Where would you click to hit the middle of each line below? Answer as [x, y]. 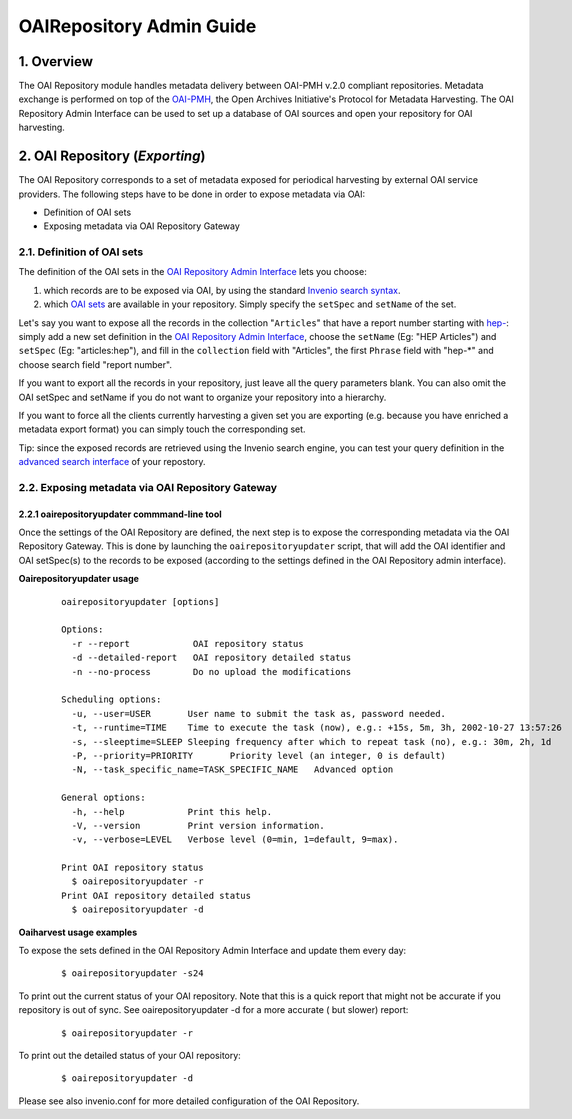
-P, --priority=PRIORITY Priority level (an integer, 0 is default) [259, 755]
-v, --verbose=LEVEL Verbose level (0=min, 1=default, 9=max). [235, 839]
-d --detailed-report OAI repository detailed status [211, 658]
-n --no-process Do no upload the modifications [211, 671]
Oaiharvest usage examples [78, 932]
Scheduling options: [111, 699]
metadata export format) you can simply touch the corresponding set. [162, 429]
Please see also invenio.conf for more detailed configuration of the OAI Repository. [189, 1101]
